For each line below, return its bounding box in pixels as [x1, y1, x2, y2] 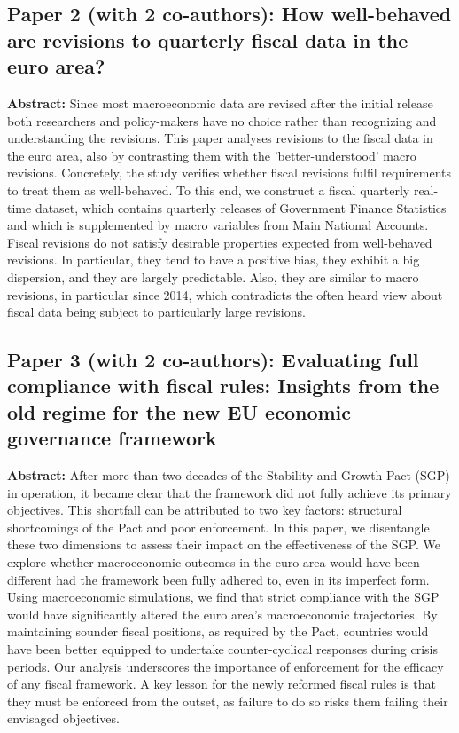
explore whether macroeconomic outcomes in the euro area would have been [7, 553, 420, 571]
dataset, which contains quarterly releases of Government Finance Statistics [35, 198, 447, 217]
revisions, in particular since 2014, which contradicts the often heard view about [7, 285, 443, 303]
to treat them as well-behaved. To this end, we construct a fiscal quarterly [7, 180, 410, 199]
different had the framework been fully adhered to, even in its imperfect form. [7, 570, 430, 588]
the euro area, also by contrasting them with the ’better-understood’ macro [7, 146, 416, 164]
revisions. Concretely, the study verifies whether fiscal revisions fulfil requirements [7, 163, 452, 182]
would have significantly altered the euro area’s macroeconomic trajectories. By [7, 604, 438, 623]
